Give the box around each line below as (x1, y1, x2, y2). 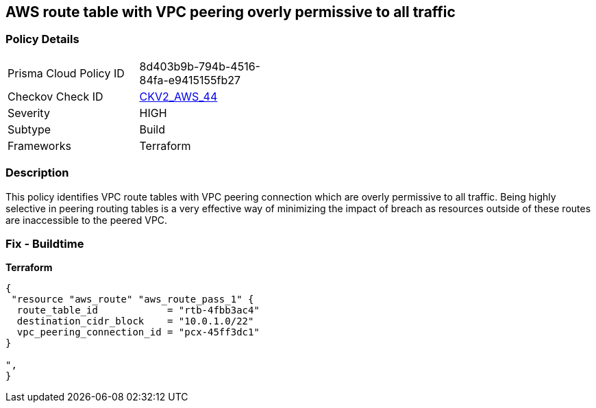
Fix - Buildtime (5, 236, 84, 251)
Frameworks (8, 138, 71, 153)
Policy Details (5, 32, 79, 47)
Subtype (8, 122, 51, 136)
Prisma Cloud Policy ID (8, 66, 125, 80)
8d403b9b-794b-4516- (139, 59, 260, 73)
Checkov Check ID (8, 89, 103, 103)
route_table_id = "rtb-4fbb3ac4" (16, 305, 260, 316)
